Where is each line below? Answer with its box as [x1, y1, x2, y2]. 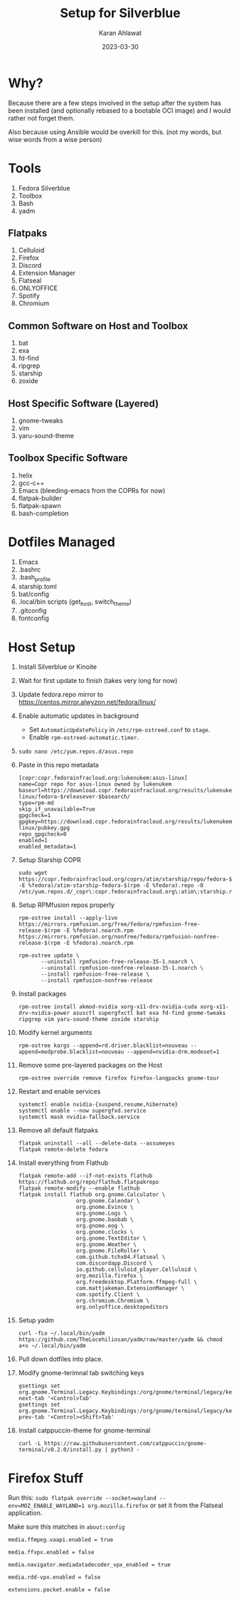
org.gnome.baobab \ [75, 1216, 134, 1223]
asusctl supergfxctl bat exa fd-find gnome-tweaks [73, 1010, 226, 1017]
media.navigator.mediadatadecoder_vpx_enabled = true [8, 1561, 171, 1569]
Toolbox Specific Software [8, 452, 128, 465]
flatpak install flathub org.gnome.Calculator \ [18, 1191, 166, 1198]
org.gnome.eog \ [75, 1222, 124, 1230]
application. [8, 1509, 43, 1517]
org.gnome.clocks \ [75, 1229, 134, 1236]
